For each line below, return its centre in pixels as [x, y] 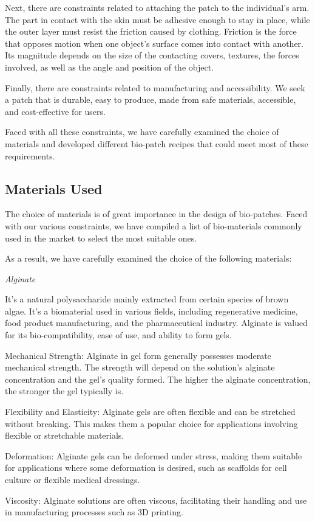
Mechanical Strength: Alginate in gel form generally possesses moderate [138, 355]
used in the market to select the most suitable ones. [101, 238]
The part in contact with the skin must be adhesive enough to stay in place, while [157, 19]
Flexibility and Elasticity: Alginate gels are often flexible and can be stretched [150, 412]
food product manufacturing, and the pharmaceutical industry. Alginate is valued [156, 323]
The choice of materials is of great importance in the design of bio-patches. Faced [156, 214]
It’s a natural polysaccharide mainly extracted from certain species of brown [147, 299]
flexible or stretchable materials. [65, 435]
